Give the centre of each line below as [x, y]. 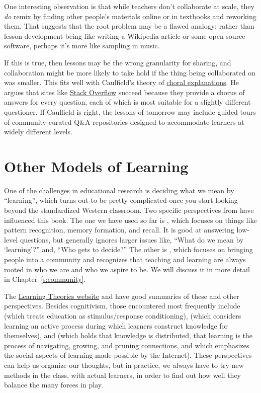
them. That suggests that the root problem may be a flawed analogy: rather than [129, 26]
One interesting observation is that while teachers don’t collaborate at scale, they [129, 6]
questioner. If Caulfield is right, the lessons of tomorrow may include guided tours [130, 111]
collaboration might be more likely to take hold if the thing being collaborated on [130, 72]
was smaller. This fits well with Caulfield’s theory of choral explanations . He [121, 82]
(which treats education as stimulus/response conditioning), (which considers [123, 315]
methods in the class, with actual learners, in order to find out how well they [123, 375]
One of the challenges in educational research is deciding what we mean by [119, 190]
